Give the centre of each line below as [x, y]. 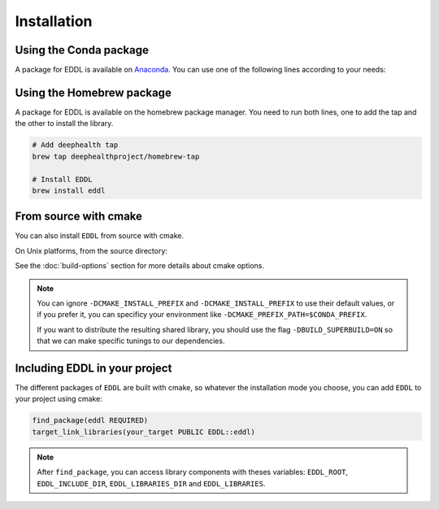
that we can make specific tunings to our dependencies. [131, 341]
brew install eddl [69, 190]
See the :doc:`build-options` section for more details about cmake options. [139, 266]
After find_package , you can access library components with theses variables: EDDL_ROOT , [193, 472]
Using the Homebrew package [93, 92]
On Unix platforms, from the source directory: [91, 250]
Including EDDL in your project [93, 368]
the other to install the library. [64, 124]
